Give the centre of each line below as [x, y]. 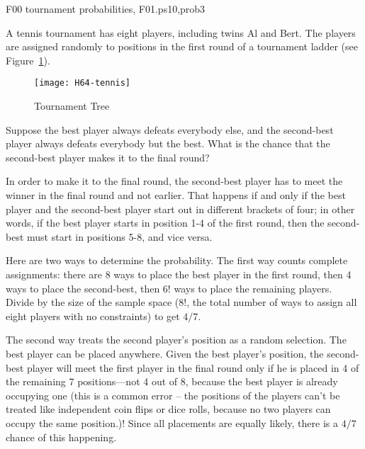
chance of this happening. [61, 437]
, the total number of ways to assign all [272, 302]
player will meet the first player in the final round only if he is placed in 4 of [193, 367]
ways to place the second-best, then [83, 288]
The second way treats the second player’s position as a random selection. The [176, 340]
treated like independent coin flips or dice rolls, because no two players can [168, 409]
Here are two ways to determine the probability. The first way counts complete [177, 260]
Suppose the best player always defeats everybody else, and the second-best [170, 129]
